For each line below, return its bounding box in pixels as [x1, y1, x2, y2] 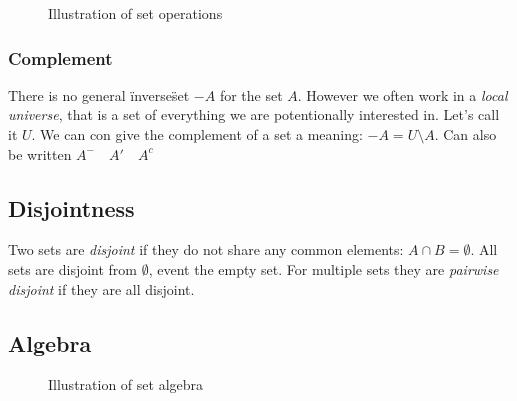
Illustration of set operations [48, 3, 223, 23]
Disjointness [8, 192, 135, 223]
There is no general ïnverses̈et [8, 84, 190, 105]
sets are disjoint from [8, 258, 138, 279]
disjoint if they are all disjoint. [8, 278, 195, 299]
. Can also [434, 124, 497, 144]
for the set [219, 84, 283, 105]
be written [8, 143, 72, 164]
